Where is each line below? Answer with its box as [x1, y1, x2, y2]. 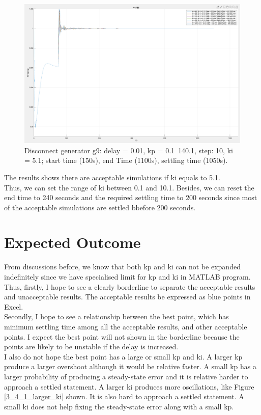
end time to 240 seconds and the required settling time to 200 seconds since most [4, 192, 257, 203]
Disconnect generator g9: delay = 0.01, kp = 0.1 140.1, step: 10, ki [24, 145, 233, 155]
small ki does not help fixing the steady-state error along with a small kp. [4, 401, 234, 411]
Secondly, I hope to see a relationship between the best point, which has [4, 311, 229, 322]
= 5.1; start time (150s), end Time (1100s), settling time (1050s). [24, 155, 228, 165]
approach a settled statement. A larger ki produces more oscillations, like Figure [4, 381, 254, 392]
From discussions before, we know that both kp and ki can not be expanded [4, 261, 241, 272]
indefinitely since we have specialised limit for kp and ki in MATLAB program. [4, 271, 251, 282]
